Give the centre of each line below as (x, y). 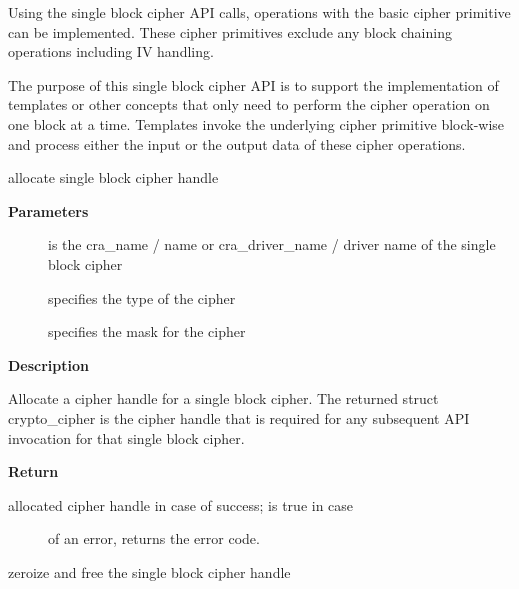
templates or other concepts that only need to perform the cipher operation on (249, 104)
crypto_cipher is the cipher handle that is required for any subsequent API (239, 417)
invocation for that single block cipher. (126, 437)
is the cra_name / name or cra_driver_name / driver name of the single (272, 244)
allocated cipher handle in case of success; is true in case (181, 504)
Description (49, 364)
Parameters (48, 210)
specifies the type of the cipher (142, 297)
